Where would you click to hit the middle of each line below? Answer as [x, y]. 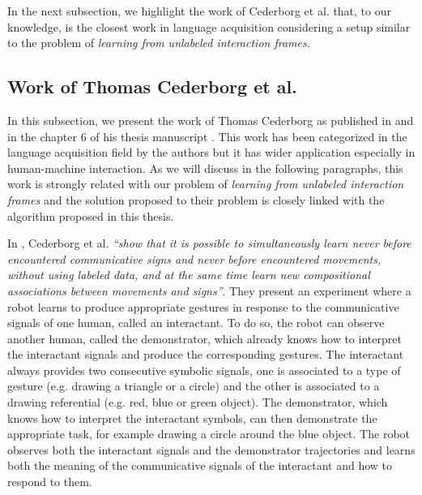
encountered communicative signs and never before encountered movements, [194, 258]
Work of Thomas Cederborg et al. [152, 86]
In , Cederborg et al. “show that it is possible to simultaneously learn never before [209, 243]
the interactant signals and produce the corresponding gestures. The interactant [206, 354]
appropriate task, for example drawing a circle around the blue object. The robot [209, 434]
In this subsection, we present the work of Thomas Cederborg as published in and [211, 120]
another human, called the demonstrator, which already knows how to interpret [205, 338]
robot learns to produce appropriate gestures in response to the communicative [203, 306]
